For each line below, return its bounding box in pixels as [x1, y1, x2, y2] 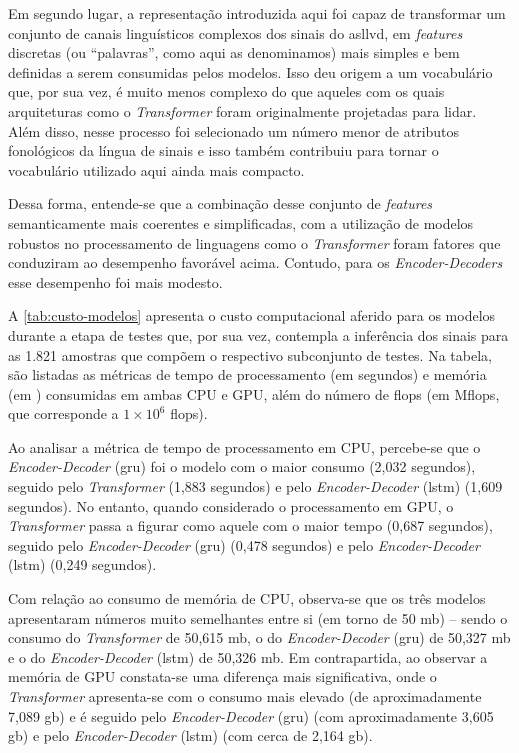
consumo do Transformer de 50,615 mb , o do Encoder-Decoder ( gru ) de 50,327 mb [8, 627, 511, 648]
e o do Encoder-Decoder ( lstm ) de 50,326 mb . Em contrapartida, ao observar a [8, 646, 488, 667]
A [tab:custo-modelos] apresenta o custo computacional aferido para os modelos [8, 305, 496, 326]
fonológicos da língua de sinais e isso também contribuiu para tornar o [8, 140, 439, 161]
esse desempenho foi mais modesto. [8, 271, 223, 292]
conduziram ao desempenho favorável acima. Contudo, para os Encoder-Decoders [8, 252, 503, 273]
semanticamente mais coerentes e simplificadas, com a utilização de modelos [8, 212, 474, 233]
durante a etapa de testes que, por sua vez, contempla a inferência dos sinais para [8, 324, 509, 345]
